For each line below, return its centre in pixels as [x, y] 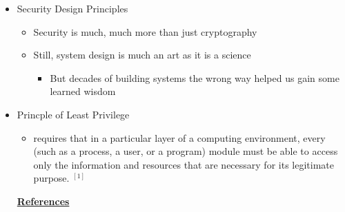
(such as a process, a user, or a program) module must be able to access [186, 151]
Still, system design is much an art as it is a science [142, 55]
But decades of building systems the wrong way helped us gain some [195, 77]
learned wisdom [83, 91]
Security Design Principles [72, 8]
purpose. [51, 178]
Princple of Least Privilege [73, 114]
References [43, 201]
